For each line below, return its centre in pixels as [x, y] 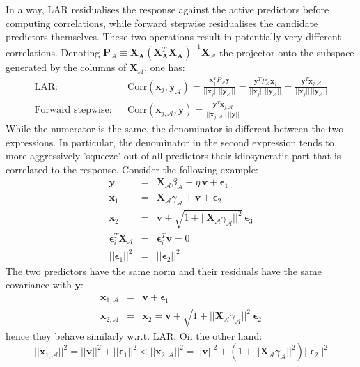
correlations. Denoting [53, 52]
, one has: [165, 67]
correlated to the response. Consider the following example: [132, 169]
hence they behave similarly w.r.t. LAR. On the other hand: [134, 335]
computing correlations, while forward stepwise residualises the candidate [162, 23]
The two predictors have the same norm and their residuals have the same [164, 271]
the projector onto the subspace [287, 52]
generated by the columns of [66, 67]
